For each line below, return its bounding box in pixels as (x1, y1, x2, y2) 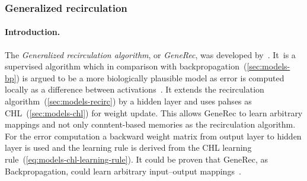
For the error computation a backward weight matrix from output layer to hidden (5, 129, 302, 142)
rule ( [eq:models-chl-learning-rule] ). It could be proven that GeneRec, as (5, 153, 268, 165)
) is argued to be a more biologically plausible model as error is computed (16, 71, 284, 84)
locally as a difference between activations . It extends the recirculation (5, 83, 264, 96)
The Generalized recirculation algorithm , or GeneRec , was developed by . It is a (5, 48, 296, 61)
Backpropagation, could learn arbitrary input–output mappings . (5, 164, 241, 177)
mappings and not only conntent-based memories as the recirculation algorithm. (5, 118, 296, 131)
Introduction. (5, 26, 60, 38)
